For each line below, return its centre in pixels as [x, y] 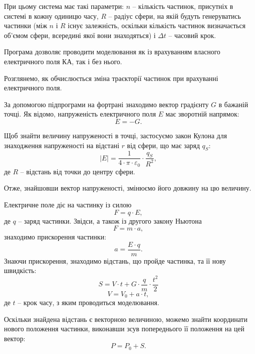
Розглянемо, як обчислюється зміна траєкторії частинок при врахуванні [111, 78]
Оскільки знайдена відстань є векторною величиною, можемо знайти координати [126, 319]
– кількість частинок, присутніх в [183, 6]
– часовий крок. [192, 35]
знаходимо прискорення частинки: [55, 237]
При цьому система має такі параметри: [64, 6]
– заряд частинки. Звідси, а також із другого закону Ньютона [110, 220]
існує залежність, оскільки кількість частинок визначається [156, 25]
